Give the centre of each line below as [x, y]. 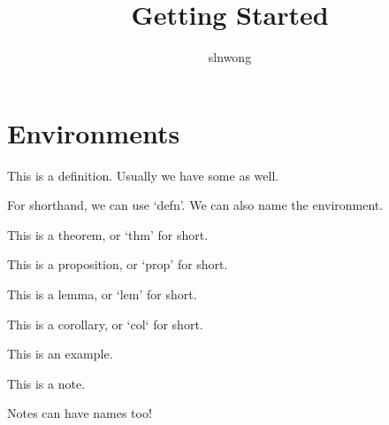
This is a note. [46, 383]
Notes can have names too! [80, 413]
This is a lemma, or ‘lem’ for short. [102, 294]
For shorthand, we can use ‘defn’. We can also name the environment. [195, 205]
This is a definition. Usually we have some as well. [143, 175]
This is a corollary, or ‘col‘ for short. [105, 324]
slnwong [230, 57]
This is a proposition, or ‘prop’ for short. [118, 264]
